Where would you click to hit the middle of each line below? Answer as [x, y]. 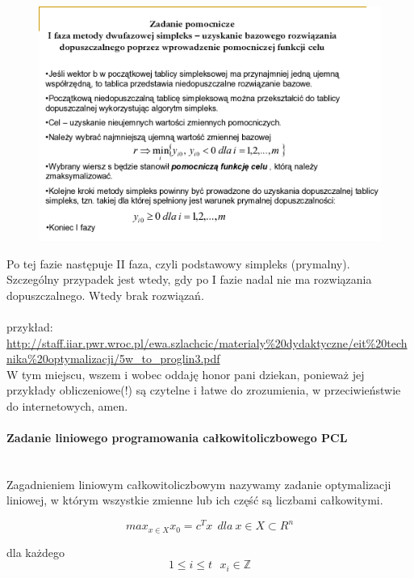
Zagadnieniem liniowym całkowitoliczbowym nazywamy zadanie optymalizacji [199, 484]
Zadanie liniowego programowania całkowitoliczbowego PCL [177, 438]
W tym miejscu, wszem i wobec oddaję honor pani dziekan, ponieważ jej [186, 374]
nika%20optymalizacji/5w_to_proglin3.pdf [113, 359]
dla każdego [36, 552]
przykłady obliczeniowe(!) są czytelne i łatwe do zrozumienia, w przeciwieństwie [204, 390]
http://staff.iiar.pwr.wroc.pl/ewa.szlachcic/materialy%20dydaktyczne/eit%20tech [207, 342]
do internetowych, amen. [67, 405]
